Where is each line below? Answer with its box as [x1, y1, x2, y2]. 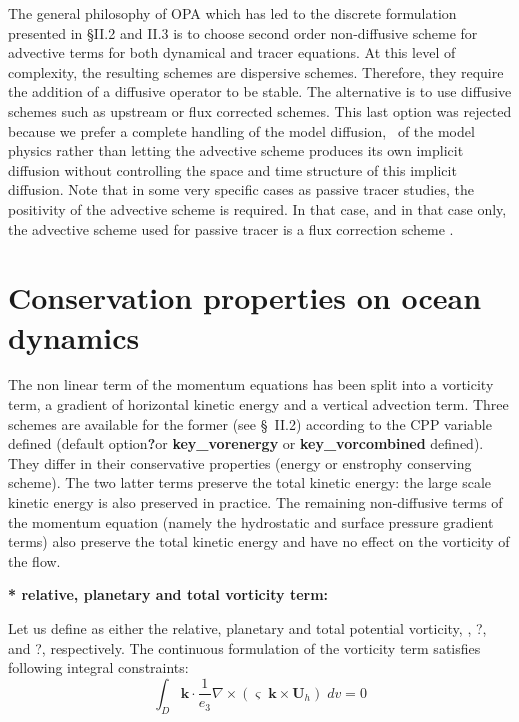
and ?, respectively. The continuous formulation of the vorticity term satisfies [8, 637, 481, 658]
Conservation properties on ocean [8, 277, 482, 318]
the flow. [8, 550, 61, 571]
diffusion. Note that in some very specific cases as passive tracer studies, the [8, 179, 474, 200]
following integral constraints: [8, 657, 189, 678]
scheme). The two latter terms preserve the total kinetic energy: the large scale [8, 472, 492, 493]
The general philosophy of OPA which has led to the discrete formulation [8, 3, 457, 23]
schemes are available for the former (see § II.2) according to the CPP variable [8, 413, 492, 434]
